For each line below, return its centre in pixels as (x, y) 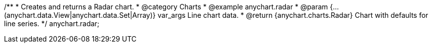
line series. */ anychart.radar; (52, 23)
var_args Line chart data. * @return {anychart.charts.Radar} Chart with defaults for (293, 15)
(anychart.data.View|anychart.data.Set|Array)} (80, 15)
